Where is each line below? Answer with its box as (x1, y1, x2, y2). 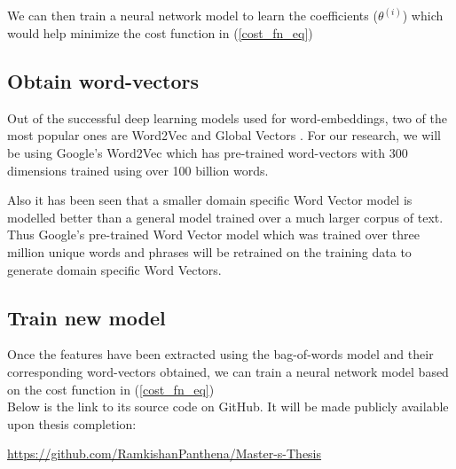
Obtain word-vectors (7, 67, 199, 95)
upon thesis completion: (7, 414, 137, 433)
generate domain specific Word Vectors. (7, 260, 222, 278)
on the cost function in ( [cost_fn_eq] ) (7, 379, 215, 398)
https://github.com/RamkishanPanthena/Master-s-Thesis (7, 444, 322, 463)
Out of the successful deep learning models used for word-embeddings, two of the (7, 108, 448, 127)
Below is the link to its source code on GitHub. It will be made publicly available (7, 397, 449, 416)
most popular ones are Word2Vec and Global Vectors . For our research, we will (7, 126, 441, 145)
